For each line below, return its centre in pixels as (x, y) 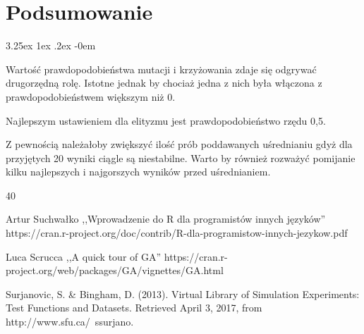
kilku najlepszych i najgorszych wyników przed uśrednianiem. (138, 172)
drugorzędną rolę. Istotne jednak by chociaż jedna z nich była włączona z (164, 83)
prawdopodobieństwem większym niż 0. (91, 96)
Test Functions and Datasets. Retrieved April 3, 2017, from (134, 308)
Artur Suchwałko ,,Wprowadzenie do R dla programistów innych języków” (166, 219)
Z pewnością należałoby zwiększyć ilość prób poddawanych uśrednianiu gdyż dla (179, 144)
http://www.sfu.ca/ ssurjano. (70, 322)
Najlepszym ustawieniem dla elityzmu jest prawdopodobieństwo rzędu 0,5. (166, 120)
